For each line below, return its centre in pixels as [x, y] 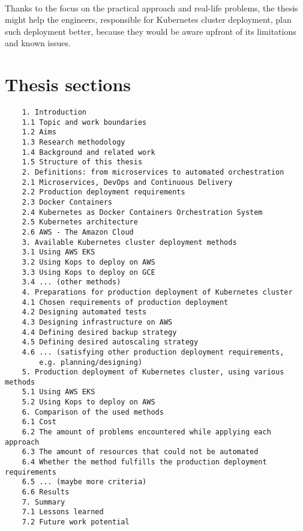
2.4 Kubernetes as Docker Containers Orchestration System [142, 212]
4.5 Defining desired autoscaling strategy [110, 342]
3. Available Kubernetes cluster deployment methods [129, 242]
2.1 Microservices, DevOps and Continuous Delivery [127, 182]
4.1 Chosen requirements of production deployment [125, 302]
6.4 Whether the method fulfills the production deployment [144, 462]
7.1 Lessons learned [63, 512]
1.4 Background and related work [88, 152]
